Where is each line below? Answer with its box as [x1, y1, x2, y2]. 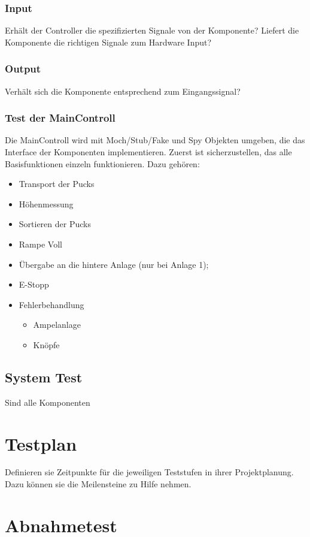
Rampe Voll [19, 238, 62, 250]
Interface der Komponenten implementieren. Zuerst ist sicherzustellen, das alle [5, 146, 292, 158]
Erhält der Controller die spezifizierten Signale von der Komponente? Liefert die [5, 24, 299, 37]
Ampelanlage [33, 318, 81, 331]
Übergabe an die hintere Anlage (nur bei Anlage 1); [19, 258, 209, 270]
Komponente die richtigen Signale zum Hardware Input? [5, 35, 212, 48]
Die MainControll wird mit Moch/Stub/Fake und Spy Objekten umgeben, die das [5, 134, 305, 146]
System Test [5, 367, 83, 386]
